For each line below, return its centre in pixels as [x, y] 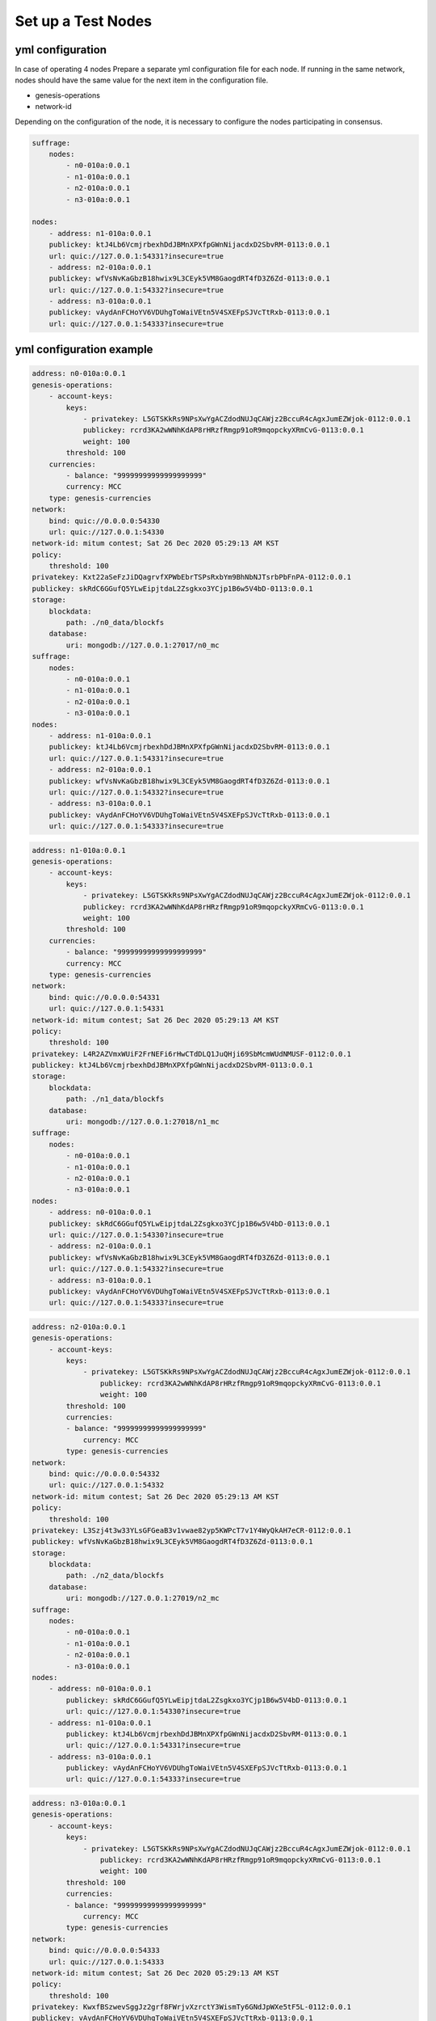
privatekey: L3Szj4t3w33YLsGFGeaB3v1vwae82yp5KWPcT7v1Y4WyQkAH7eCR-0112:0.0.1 [191, 1530]
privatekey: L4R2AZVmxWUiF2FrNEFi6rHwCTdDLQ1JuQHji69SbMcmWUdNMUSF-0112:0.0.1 [191, 1054]
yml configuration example [84, 350]
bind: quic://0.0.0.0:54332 [105, 1474]
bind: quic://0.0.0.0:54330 [105, 521]
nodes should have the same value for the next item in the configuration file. [142, 80]
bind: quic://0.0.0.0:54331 [105, 997]
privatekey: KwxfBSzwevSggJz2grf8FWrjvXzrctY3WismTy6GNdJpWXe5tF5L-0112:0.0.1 [191, 2007]
